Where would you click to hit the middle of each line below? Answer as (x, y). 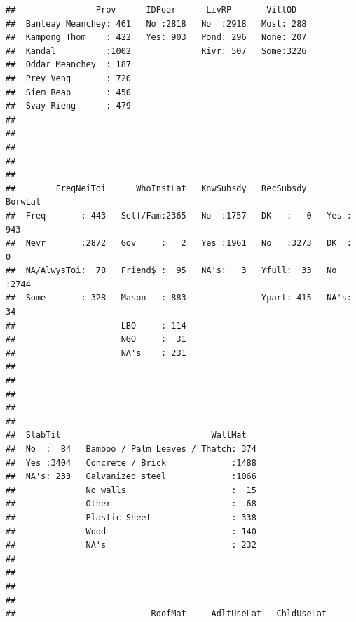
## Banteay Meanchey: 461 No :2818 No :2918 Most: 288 (156, 23)
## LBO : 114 (96, 325)
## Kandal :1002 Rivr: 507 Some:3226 (156, 51)
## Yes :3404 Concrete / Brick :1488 (131, 463)
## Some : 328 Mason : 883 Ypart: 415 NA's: (179, 298)
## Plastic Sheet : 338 (131, 517)
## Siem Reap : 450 (68, 92)
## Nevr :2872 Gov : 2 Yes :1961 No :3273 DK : (179, 243)
